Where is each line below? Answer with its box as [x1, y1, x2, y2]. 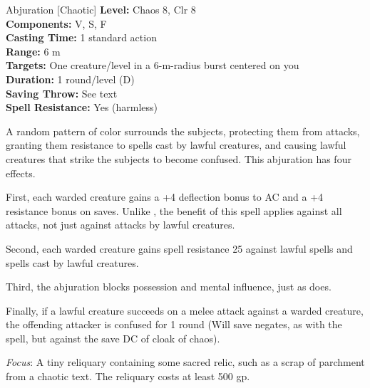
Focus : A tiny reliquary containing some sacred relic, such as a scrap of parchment [6, 355, 365, 369]
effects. [6, 165, 36, 180]
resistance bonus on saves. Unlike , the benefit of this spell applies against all [6, 203, 342, 218]
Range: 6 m [6, 43, 61, 58]
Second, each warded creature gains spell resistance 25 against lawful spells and [6, 241, 353, 256]
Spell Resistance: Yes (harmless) [6, 100, 158, 115]
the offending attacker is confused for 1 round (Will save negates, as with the [6, 317, 342, 332]
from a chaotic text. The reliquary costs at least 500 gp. [6, 369, 250, 384]
